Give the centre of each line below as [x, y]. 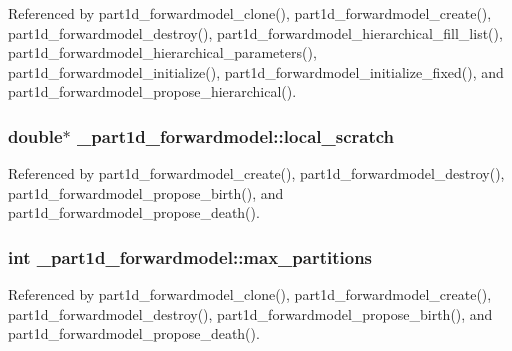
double [35, 135]
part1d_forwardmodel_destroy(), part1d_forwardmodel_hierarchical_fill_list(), [255, 32]
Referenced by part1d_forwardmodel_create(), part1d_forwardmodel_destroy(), [256, 173]
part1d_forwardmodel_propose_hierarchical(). [152, 91]
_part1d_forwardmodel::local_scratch [236, 135]
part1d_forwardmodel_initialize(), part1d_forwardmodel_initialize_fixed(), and [256, 71]
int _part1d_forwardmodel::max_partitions [190, 256]
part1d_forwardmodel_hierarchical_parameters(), [162, 52]
